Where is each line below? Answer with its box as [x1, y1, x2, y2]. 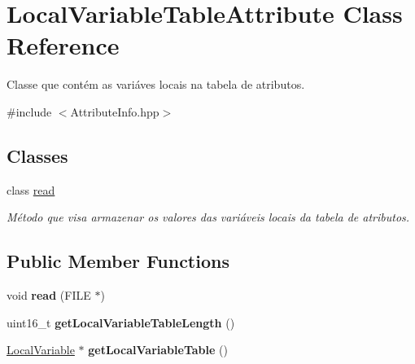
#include [7, 103, 52, 120]
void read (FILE [7, 287, 91, 304]
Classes [7, 143, 68, 168]
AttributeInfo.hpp [70, 103, 159, 120]
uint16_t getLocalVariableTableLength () [7, 314, 235, 331]
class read [7, 181, 55, 198]
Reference [7, 29, 120, 62]
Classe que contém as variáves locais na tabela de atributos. [7, 76, 305, 93]
